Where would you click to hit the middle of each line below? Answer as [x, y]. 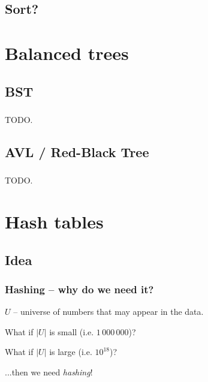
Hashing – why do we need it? [79, 289]
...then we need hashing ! [49, 372]
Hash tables [54, 221]
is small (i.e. [72, 331]
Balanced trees [67, 52]
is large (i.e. [71, 352]
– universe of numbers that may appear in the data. [108, 312]
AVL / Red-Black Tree [77, 151]
